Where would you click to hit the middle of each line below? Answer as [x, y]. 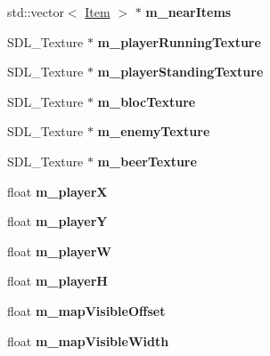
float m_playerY [57, 221]
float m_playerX [57, 191]
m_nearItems [188, 12]
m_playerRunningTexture [179, 41]
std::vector [36, 12]
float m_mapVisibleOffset [86, 310]
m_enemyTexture [154, 131]
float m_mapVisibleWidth [88, 340]
